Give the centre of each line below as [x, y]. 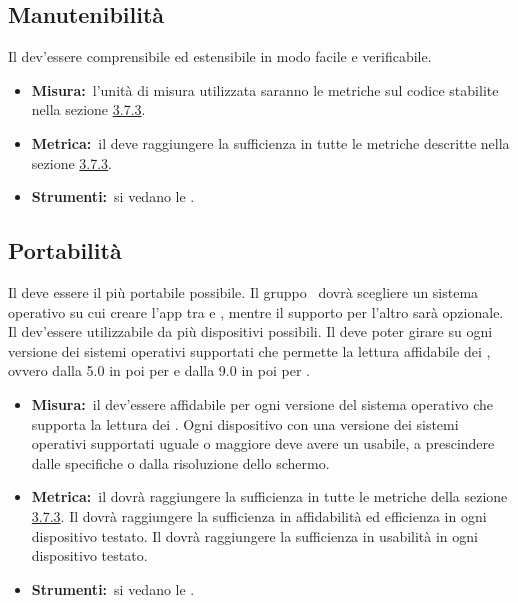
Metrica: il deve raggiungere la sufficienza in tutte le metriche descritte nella [270, 142]
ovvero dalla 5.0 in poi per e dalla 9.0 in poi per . [159, 370]
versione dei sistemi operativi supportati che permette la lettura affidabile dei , [249, 350]
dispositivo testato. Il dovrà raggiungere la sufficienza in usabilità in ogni [254, 535]
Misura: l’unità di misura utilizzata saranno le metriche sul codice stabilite [265, 89]
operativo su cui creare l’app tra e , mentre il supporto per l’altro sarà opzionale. [256, 311]
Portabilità [65, 250]
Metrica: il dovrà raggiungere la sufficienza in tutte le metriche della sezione [269, 496]
